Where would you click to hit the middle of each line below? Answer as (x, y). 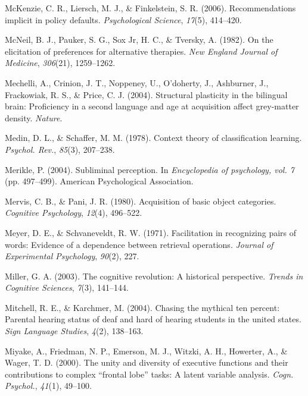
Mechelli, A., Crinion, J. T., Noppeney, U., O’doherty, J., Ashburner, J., (137, 82)
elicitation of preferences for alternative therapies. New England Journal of (141, 51)
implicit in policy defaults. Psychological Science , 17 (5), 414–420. (123, 19)
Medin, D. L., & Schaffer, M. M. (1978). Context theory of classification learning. (153, 138)
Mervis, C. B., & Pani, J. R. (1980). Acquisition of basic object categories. (141, 201)
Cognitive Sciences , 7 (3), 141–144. (67, 287)
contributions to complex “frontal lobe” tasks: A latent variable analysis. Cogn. (149, 374)
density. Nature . (34, 117)
